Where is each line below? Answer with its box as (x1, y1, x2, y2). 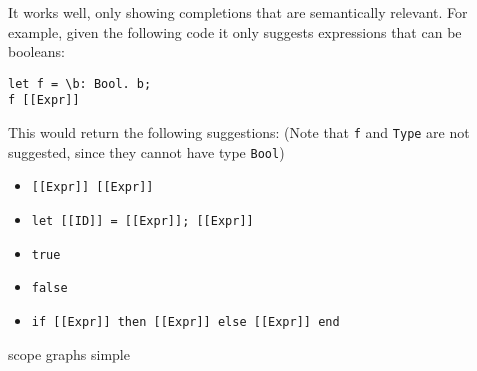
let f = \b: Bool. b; (8, 76, 152, 91)
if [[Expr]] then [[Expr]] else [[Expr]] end (31, 315, 340, 330)
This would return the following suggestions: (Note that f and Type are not (8, 122, 470, 143)
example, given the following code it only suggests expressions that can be (8, 21, 462, 42)
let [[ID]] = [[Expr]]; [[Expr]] (31, 214, 254, 229)
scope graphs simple (8, 343, 130, 364)
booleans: (8, 41, 65, 62)
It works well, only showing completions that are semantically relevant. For (8, 2, 468, 22)
